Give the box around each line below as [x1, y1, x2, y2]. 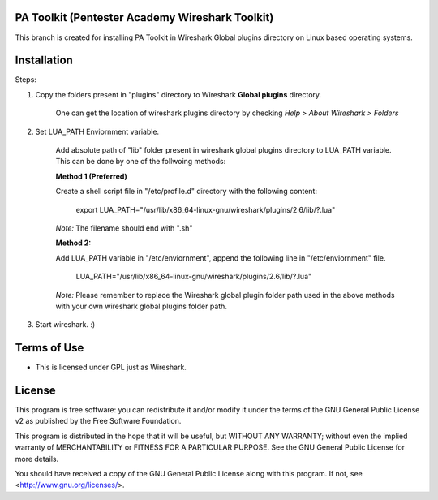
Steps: [15, 75, 36, 84]
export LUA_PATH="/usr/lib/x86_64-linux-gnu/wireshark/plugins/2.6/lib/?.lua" [75, 205, 336, 214]
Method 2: [55, 238, 92, 248]
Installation [15, 54, 73, 67]
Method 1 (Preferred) [55, 171, 127, 181]
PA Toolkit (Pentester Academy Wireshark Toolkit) [15, 11, 274, 24]
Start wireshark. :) [35, 320, 96, 330]
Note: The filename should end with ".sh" [55, 223, 193, 233]
